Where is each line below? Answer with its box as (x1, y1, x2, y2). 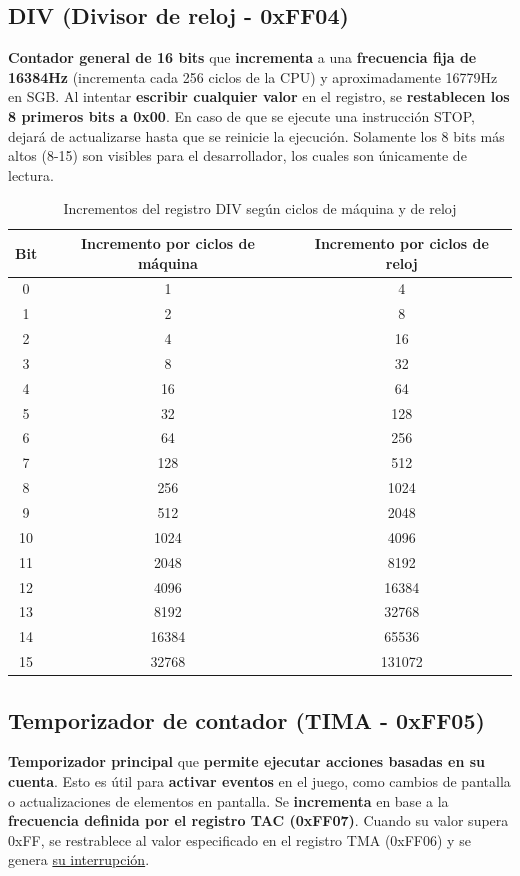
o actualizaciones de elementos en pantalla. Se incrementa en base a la (8, 790, 449, 811)
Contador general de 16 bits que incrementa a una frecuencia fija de (8, 47, 477, 68)
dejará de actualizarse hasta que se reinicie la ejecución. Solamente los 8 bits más (8, 125, 505, 146)
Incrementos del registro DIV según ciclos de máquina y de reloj (63, 198, 457, 219)
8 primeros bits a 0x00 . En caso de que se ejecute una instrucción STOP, (8, 105, 475, 126)
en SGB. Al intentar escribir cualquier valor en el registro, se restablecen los (8, 86, 510, 107)
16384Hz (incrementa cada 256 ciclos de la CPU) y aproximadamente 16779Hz (8, 66, 498, 87)
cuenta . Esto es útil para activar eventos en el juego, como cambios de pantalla (8, 770, 511, 791)
